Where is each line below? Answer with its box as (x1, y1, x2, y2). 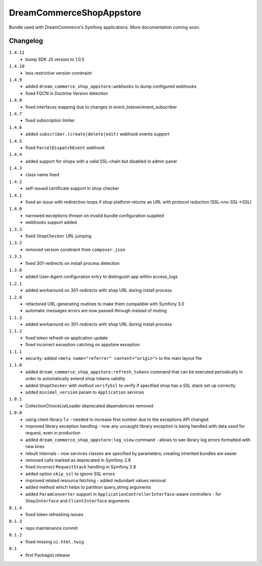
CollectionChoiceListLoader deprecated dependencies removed (25, 403, 154, 409)
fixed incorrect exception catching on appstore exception (25, 342, 140, 348)
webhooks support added (25, 219, 77, 225)
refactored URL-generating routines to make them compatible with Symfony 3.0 (25, 301, 184, 307)
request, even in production (25, 430, 81, 436)
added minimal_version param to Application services (25, 389, 145, 395)
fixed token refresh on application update (25, 335, 108, 341)
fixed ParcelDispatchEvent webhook (25, 145, 105, 150)
